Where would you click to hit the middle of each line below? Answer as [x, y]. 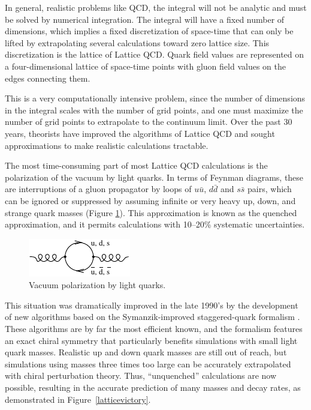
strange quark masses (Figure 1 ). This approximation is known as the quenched [151, 212]
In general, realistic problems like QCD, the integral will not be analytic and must [156, 7]
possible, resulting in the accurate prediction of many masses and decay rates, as [153, 387]
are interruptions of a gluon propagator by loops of [98, 189]
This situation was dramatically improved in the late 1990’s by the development [152, 305]
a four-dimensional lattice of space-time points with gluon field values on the [145, 66]
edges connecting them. [48, 78]
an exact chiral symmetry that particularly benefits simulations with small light [151, 340]
